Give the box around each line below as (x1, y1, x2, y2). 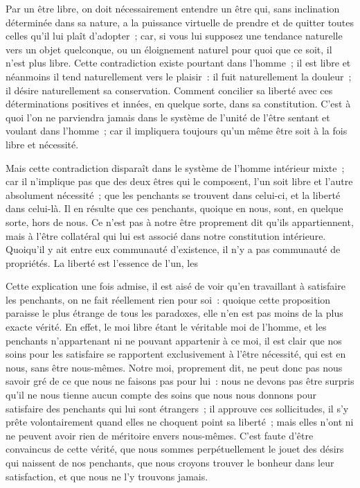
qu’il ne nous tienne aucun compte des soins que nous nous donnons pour (6, 387, 316, 402)
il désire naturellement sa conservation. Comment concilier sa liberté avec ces (6, 82, 333, 97)
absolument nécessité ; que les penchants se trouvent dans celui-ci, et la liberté (6, 187, 341, 202)
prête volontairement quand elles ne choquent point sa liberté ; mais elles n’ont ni (6, 415, 354, 429)
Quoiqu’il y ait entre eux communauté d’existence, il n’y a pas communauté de (6, 242, 341, 256)
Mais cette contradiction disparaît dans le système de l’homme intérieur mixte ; (6, 160, 345, 175)
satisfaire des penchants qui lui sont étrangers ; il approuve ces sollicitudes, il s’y (6, 401, 349, 415)
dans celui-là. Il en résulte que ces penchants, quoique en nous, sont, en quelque (6, 201, 343, 216)
